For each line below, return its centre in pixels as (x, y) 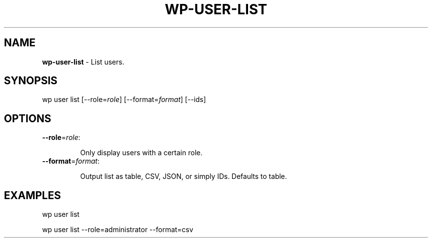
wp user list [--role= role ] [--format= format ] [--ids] (124, 100)
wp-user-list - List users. (83, 62)
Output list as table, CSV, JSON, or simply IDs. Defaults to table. (183, 176)
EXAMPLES (33, 195)
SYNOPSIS (31, 81)
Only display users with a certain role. (141, 153)
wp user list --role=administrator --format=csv (118, 230)
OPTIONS (28, 118)
